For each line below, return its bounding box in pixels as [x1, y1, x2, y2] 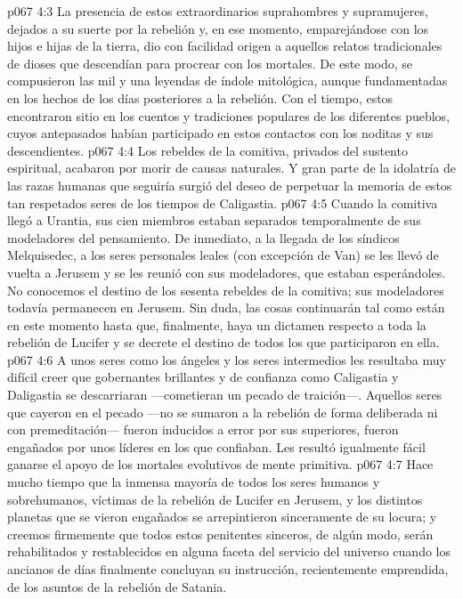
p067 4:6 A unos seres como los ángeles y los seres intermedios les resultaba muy [7, 350, 446, 368]
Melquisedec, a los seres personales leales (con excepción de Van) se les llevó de [7, 246, 439, 264]
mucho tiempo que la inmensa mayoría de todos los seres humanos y [7, 473, 380, 491]
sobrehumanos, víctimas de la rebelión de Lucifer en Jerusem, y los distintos [7, 490, 423, 508]
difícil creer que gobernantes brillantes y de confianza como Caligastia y [7, 368, 399, 386]
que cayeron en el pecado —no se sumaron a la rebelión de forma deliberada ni [7, 402, 438, 421]
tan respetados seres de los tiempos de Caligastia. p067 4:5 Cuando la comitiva [7, 193, 438, 212]
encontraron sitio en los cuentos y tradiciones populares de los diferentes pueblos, [7, 106, 451, 125]
